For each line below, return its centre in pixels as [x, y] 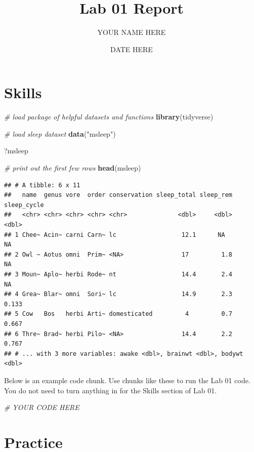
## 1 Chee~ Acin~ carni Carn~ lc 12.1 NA [115, 235]
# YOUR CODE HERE [42, 407]
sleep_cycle [24, 205]
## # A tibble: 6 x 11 [42, 185]
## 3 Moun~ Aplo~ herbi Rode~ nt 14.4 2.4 [118, 274]
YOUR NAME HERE [132, 32]
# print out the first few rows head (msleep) [73, 168]
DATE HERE [132, 49]
